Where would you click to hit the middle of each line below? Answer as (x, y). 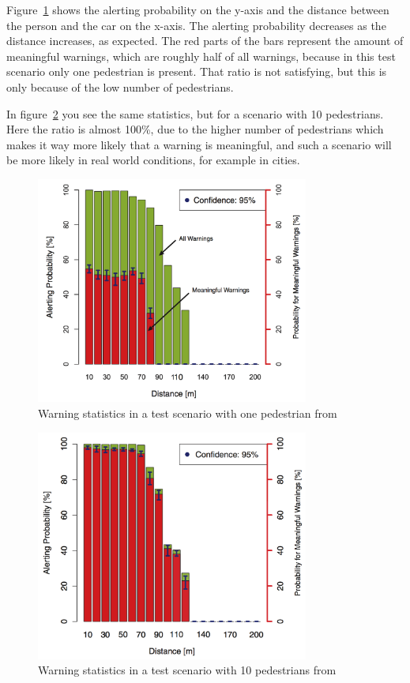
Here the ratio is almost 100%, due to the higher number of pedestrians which (195, 129)
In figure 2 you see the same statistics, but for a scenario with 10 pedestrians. (195, 113)
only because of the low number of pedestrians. (120, 86)
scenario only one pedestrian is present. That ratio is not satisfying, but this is (197, 71)
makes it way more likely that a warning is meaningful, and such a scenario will (199, 144)
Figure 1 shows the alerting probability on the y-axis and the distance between (198, 9)
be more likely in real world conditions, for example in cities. (153, 160)
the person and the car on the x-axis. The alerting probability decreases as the (196, 25)
